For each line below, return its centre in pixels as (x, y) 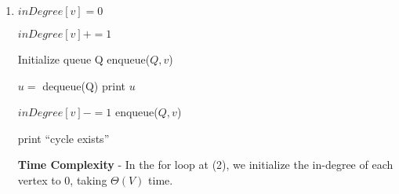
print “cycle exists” (63, 138)
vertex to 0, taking (62, 179)
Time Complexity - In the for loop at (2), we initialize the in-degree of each (205, 165)
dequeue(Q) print (84, 85)
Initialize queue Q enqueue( (84, 59)
